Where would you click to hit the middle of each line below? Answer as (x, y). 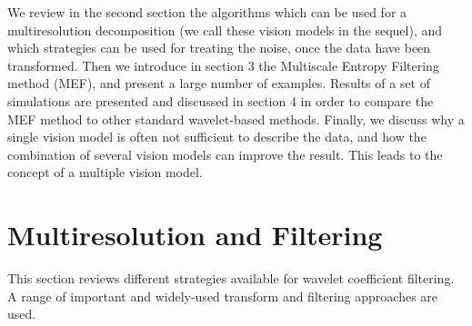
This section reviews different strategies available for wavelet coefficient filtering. (231, 278)
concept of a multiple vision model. (105, 172)
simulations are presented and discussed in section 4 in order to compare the (221, 100)
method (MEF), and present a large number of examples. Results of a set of (219, 83)
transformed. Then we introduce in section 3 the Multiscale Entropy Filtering (223, 65)
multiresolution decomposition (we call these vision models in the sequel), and (225, 30)
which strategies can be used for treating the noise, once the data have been (219, 48)
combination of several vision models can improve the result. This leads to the (225, 154)
